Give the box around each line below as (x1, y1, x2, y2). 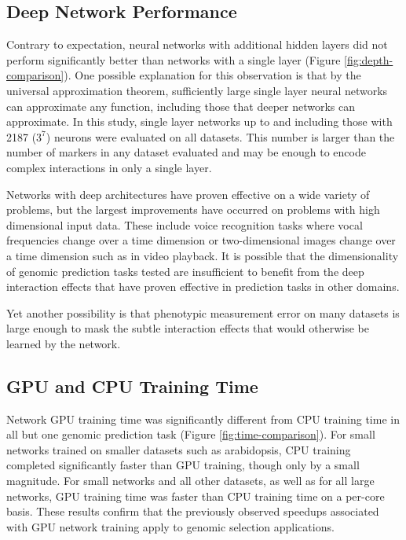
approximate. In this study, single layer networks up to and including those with (6, 113, 393, 130)
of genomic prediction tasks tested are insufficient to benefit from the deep (6, 263, 364, 279)
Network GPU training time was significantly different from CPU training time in (6, 410, 400, 427)
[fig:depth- (344, 51, 393, 68)
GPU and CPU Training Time (6, 373, 258, 398)
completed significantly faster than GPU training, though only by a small (6, 457, 360, 473)
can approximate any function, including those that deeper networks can (6, 97, 356, 114)
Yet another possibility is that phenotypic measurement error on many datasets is (6, 304, 400, 321)
